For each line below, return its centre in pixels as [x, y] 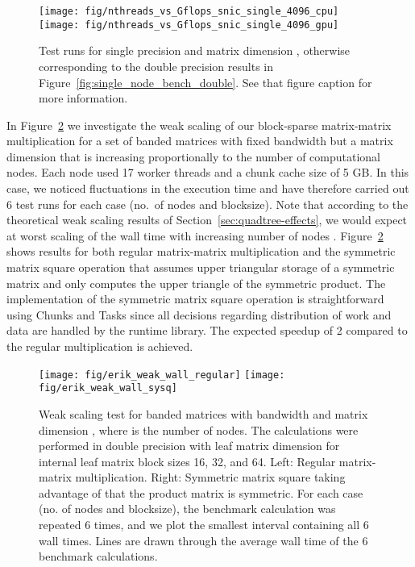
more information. [83, 98]
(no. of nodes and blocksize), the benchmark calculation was [187, 509]
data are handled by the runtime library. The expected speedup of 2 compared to [207, 330]
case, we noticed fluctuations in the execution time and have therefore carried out [208, 188]
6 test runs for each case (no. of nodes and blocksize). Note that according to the [207, 204]
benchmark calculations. [98, 556]
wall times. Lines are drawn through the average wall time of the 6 [203, 540]
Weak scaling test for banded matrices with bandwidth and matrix [203, 413]
